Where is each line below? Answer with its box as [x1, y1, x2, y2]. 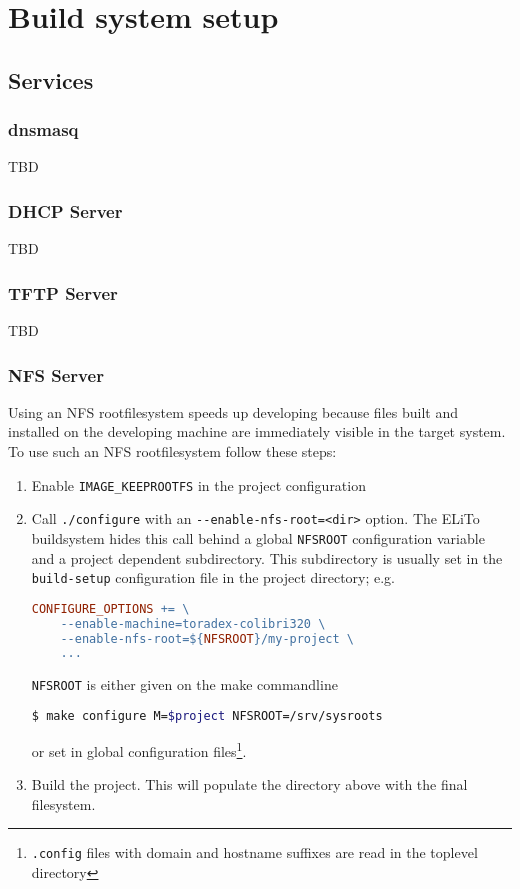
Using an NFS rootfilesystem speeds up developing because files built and [8, 401, 458, 422]
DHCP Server [8, 198, 123, 223]
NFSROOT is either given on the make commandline [31, 674, 338, 695]
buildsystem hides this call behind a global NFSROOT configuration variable [31, 527, 485, 548]
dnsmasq [8, 117, 79, 142]
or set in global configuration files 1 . [31, 737, 247, 761]
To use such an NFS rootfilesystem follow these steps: [8, 441, 337, 461]
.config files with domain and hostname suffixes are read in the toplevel [31, 842, 478, 863]
